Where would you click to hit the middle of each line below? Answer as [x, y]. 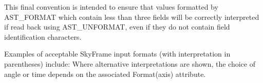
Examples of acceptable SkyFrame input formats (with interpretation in [117, 54]
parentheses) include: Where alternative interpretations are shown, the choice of [130, 63]
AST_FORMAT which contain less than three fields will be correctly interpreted [132, 17]
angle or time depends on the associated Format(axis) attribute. [105, 74]
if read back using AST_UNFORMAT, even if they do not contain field [117, 27]
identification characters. [43, 36]
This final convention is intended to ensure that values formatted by [111, 7]
